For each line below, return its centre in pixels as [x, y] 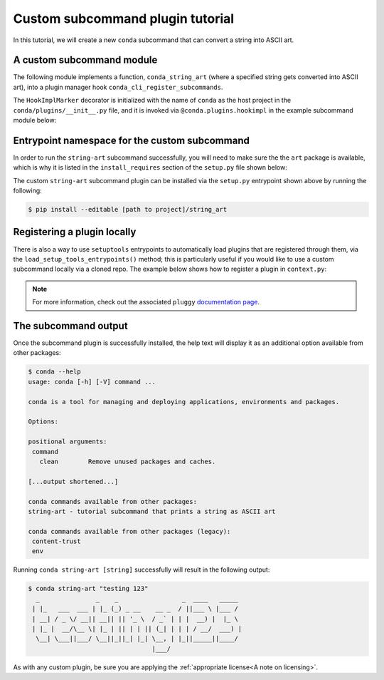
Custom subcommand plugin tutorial [124, 19]
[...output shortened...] [73, 481]
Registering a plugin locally [75, 232]
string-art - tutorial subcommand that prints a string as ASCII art [152, 511]
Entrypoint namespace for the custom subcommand [132, 140]
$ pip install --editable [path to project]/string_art [128, 210]
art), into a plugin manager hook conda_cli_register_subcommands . [118, 87]
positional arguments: [68, 442]
